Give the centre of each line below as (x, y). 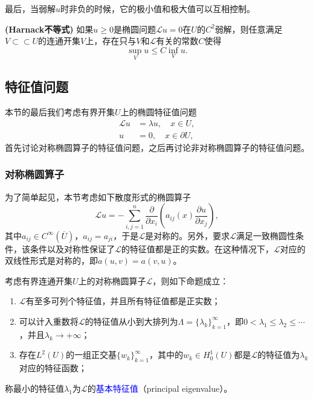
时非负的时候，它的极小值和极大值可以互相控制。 (158, 8)
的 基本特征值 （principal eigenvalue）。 (160, 388)
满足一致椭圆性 (266, 235)
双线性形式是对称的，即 (51, 260)
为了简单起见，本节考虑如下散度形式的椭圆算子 (98, 196)
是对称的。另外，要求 (188, 235)
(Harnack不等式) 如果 (49, 29)
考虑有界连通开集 (39, 280)
